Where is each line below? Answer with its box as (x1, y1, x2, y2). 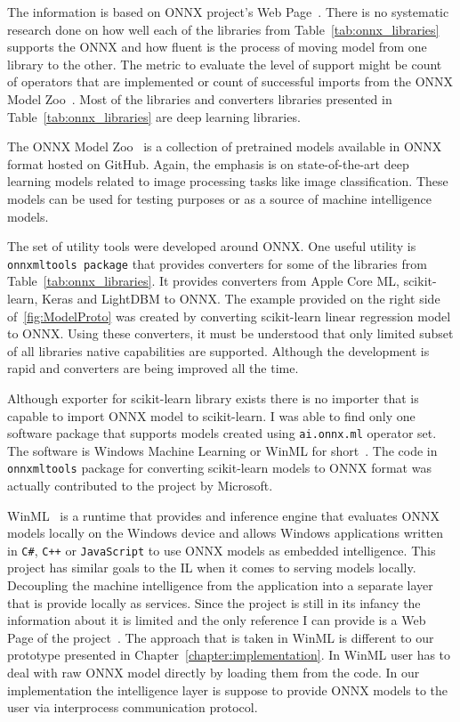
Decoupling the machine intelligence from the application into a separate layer (7, 576, 433, 595)
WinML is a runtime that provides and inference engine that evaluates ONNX (7, 506, 440, 524)
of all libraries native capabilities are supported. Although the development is (7, 341, 430, 360)
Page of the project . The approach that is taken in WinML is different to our (7, 628, 434, 646)
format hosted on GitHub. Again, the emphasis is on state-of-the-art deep (7, 154, 409, 173)
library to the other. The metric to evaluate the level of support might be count (7, 54, 442, 73)
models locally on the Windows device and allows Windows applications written (7, 523, 444, 542)
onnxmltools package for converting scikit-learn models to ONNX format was (7, 458, 432, 477)
